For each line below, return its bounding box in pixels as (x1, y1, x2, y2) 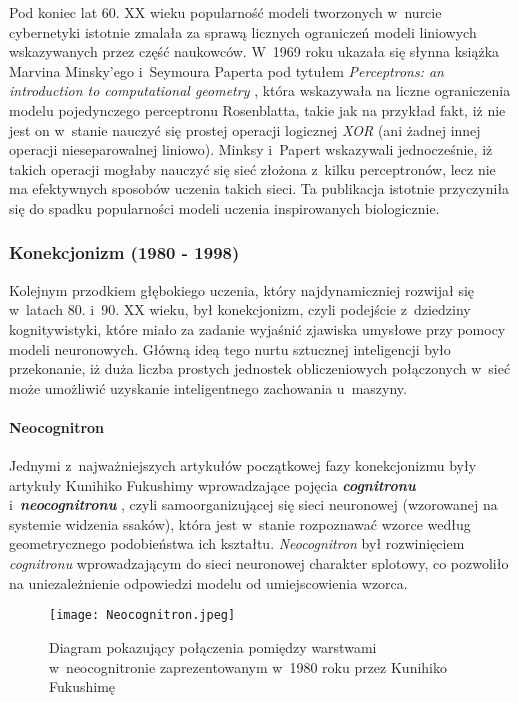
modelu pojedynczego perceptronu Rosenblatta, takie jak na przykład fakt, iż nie (9, 99, 506, 120)
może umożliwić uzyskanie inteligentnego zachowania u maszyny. (9, 377, 407, 398)
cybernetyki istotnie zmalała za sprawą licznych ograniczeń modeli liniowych (9, 21, 477, 42)
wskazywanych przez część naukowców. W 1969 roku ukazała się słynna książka (9, 41, 500, 62)
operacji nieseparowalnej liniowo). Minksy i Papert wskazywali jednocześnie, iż (9, 139, 493, 160)
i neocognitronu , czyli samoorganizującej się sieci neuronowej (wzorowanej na (9, 494, 498, 515)
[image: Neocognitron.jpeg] (49, 608, 236, 623)
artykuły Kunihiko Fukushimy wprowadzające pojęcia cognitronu (9, 474, 416, 495)
